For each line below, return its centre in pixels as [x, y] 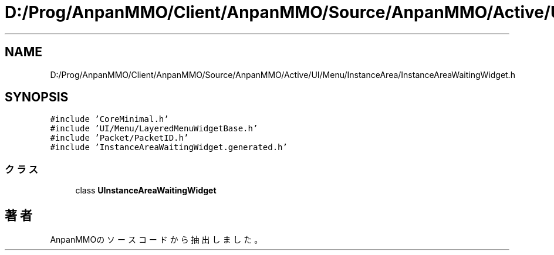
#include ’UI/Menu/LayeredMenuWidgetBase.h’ [154, 129]
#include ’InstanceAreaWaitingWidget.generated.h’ [169, 147]
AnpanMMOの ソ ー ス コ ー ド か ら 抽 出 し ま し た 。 [156, 240]
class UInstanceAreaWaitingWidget [146, 191]
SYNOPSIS [37, 97]
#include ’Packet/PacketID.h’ [119, 138]
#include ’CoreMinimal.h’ [109, 119]
